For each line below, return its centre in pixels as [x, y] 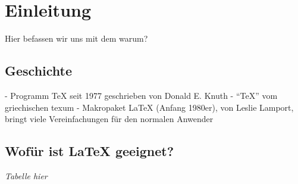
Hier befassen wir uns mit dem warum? [76, 38]
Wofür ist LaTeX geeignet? [90, 151]
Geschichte [39, 71]
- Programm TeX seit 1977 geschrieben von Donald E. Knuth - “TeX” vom [141, 95]
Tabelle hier [26, 175]
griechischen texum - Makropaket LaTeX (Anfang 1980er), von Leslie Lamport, [149, 107]
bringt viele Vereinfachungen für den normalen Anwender [109, 119]
